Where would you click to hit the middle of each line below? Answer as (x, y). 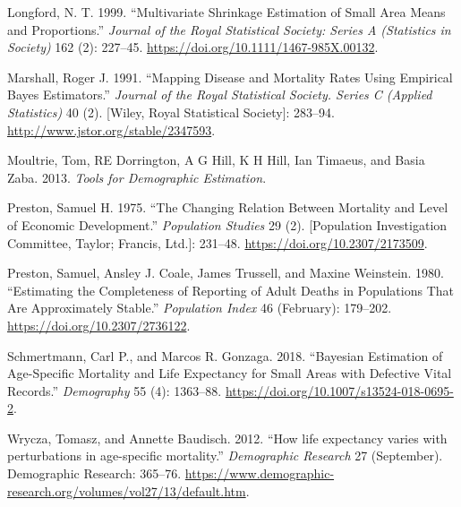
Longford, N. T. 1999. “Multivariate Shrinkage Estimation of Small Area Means (226, 12)
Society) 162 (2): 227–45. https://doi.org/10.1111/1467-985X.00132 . (193, 47)
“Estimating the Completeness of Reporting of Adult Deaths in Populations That (230, 290)
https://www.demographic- (260, 473)
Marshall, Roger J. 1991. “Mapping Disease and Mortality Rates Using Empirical (230, 77)
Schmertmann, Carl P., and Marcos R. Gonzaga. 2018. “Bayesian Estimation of (225, 355)
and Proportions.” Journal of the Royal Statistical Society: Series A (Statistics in (229, 29)
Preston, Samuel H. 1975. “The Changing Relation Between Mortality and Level (228, 207)
